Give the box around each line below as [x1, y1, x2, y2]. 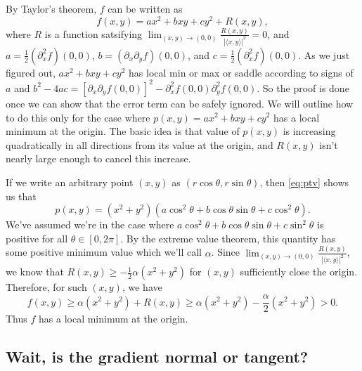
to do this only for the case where [6, 110, 150, 124]
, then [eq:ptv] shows [259, 174, 349, 189]
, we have [122, 280, 162, 294]
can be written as [108, 1, 183, 15]
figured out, [6, 65, 56, 79]
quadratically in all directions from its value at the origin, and [6, 137, 273, 152]
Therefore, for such [6, 280, 87, 294]
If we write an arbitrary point [6, 174, 134, 189]
